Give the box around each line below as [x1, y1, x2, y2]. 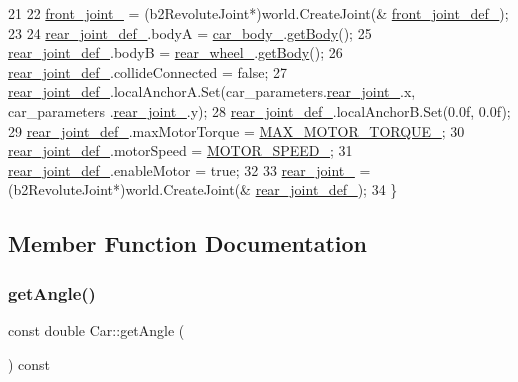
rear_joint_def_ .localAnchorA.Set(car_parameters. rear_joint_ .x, [8, 81, 416, 102]
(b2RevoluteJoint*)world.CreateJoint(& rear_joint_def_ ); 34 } [8, 179, 398, 200]
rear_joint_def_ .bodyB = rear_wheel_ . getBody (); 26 [8, 42, 343, 63]
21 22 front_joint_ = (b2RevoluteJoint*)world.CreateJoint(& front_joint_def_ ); [8, 3, 509, 23]
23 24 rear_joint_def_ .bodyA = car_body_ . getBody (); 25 [8, 22, 372, 43]
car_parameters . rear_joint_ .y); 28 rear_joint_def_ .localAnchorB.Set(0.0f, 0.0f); [8, 100, 511, 121]
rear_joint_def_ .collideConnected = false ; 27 [8, 61, 288, 82]
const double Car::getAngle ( [8, 319, 185, 340]
